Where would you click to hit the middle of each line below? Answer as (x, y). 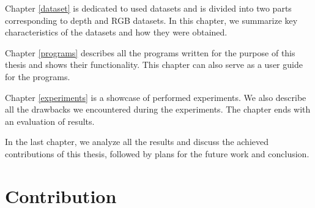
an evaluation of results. (50, 121)
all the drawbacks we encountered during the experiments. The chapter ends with (158, 109)
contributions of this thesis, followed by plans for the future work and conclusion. (157, 153)
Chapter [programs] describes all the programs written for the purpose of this (150, 52)
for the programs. (38, 76)
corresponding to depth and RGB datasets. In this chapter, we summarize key (151, 20)
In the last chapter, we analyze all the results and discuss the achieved (137, 142)
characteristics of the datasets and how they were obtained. (116, 32)
